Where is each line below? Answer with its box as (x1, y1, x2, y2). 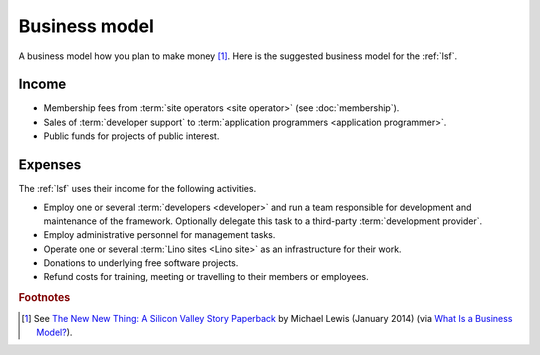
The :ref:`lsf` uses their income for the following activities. (18, 183, 257, 195)
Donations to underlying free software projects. (43, 257, 239, 269)
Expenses (18, 156, 82, 174)
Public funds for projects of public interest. (43, 130, 220, 142)
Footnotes (18, 291, 71, 305)
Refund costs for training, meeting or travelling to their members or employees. (43, 271, 369, 283)
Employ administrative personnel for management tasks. (43, 229, 276, 241)
